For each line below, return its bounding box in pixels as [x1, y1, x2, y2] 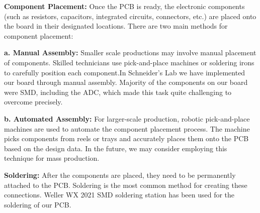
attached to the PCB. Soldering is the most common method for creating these [4, 179, 247, 190]
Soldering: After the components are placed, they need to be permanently [4, 169, 236, 180]
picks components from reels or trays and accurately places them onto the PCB [4, 133, 249, 144]
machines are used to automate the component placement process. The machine [4, 123, 250, 134]
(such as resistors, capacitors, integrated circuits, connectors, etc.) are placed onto [4, 11, 256, 21]
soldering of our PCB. [4, 199, 71, 209]
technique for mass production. [4, 153, 100, 163]
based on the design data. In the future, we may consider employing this [4, 143, 227, 153]
